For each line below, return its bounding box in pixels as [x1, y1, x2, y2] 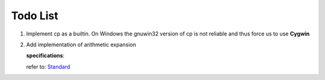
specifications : [26, 52, 65, 60]
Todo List [11, 9, 58, 22]
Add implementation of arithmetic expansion [26, 41, 137, 48]
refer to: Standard [26, 63, 70, 70]
